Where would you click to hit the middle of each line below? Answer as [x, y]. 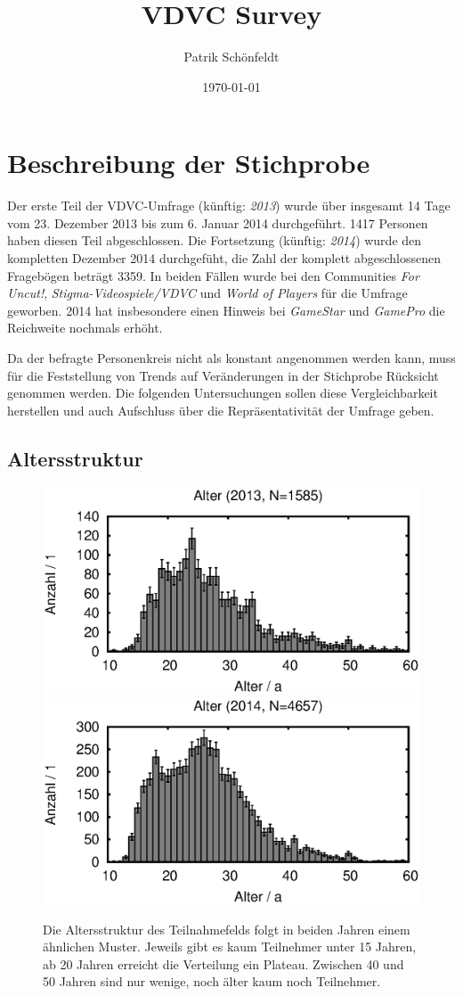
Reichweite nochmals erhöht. [85, 328]
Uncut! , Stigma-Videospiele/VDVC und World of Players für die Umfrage [207, 293]
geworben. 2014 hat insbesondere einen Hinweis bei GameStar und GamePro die [226, 310]
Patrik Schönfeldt [231, 57]
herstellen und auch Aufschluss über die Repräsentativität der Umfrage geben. [221, 410]
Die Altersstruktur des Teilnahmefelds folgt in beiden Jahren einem [227, 929]
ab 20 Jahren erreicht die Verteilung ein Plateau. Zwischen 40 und [223, 963]
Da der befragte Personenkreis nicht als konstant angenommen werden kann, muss [231, 358]
